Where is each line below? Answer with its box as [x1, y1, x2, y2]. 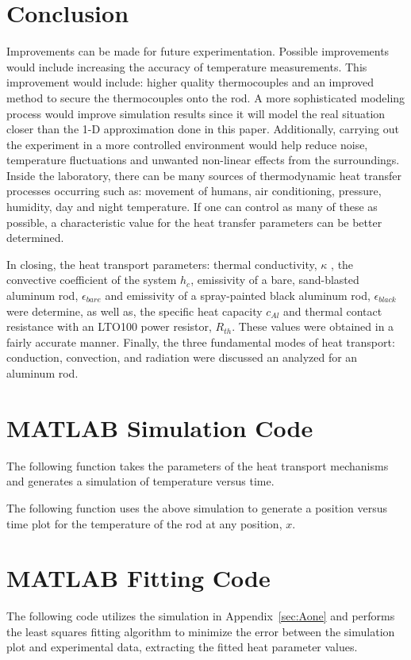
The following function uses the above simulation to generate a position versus [6, 499, 388, 516]
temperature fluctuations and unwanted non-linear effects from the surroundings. [6, 152, 400, 168]
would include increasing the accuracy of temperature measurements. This [6, 58, 367, 75]
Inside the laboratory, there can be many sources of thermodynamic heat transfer [6, 167, 401, 183]
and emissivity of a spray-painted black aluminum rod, [105, 287, 371, 304]
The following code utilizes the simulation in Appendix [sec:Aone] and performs [6, 608, 395, 624]
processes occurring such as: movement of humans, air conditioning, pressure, [6, 182, 382, 199]
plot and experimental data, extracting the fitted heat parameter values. [6, 639, 358, 655]
